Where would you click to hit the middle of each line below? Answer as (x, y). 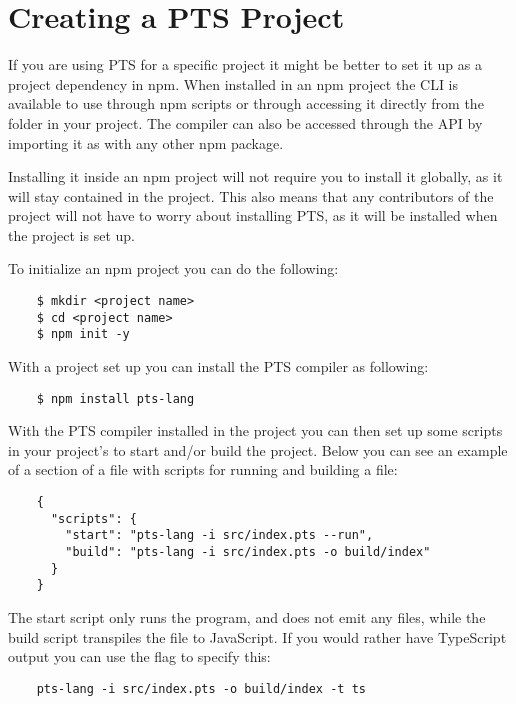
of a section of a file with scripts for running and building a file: (203, 469)
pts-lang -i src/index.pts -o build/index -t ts (201, 688)
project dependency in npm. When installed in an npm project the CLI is (233, 83)
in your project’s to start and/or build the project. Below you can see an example (258, 449)
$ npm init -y (83, 334)
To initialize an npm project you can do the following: (173, 268)
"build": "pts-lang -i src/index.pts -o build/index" (248, 552)
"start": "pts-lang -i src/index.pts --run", (219, 535)
